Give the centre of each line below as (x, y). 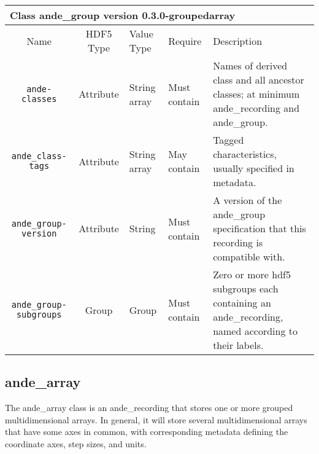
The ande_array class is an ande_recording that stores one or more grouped (149, 408)
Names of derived (250, 65)
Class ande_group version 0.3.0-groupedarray (123, 15)
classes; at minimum (256, 94)
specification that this (259, 228)
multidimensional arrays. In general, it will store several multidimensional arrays (156, 419)
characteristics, (245, 154)
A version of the (248, 200)
